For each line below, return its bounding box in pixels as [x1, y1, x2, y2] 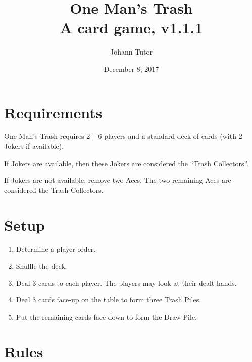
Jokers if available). [4, 141, 64, 151]
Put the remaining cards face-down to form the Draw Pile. [16, 311, 197, 322]
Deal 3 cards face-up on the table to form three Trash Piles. [16, 294, 201, 305]
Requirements [4, 101, 103, 122]
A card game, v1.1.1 [60, 17, 203, 38]
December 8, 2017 [104, 63, 159, 74]
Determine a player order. [16, 243, 96, 254]
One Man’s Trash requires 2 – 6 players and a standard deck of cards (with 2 [4, 131, 242, 141]
